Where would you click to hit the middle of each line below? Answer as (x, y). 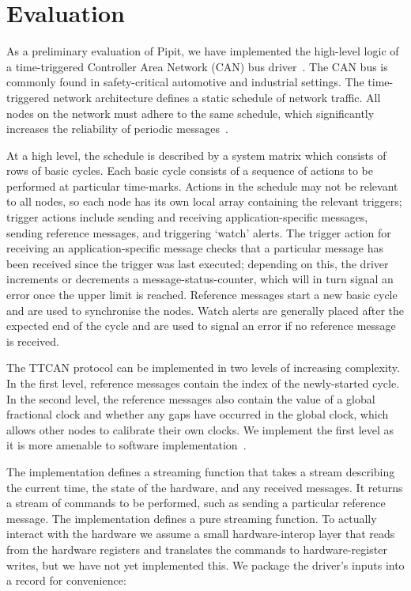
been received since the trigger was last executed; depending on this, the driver (198, 263)
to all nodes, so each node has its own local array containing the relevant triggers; (204, 201)
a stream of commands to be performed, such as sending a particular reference (196, 503)
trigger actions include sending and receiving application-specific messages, (187, 217)
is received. (33, 341)
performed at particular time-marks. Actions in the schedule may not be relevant (202, 186)
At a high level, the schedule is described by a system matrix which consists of (196, 155)
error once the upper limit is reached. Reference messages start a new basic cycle (202, 295)
